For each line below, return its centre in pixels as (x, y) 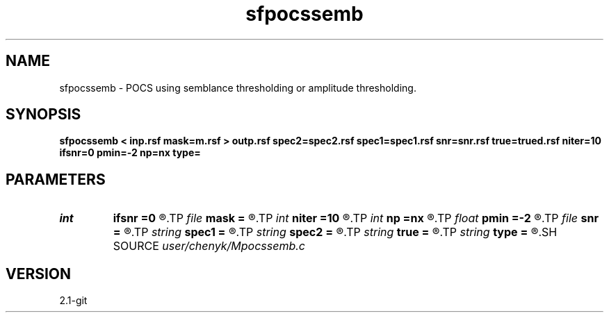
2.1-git (73, 301)
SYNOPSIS (43, 115)
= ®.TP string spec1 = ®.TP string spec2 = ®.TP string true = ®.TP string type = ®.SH (335, 232)
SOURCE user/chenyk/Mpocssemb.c (209, 246)
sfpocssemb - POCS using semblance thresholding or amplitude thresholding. (238, 87)
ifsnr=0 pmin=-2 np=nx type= (130, 153)
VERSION (39, 274)
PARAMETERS (56, 179)
